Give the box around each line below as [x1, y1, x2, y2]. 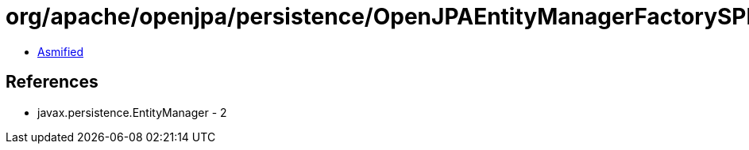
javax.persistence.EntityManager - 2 [37, 105, 227, 119]
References [6, 72, 98, 92]
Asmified [37, 44, 84, 58]
